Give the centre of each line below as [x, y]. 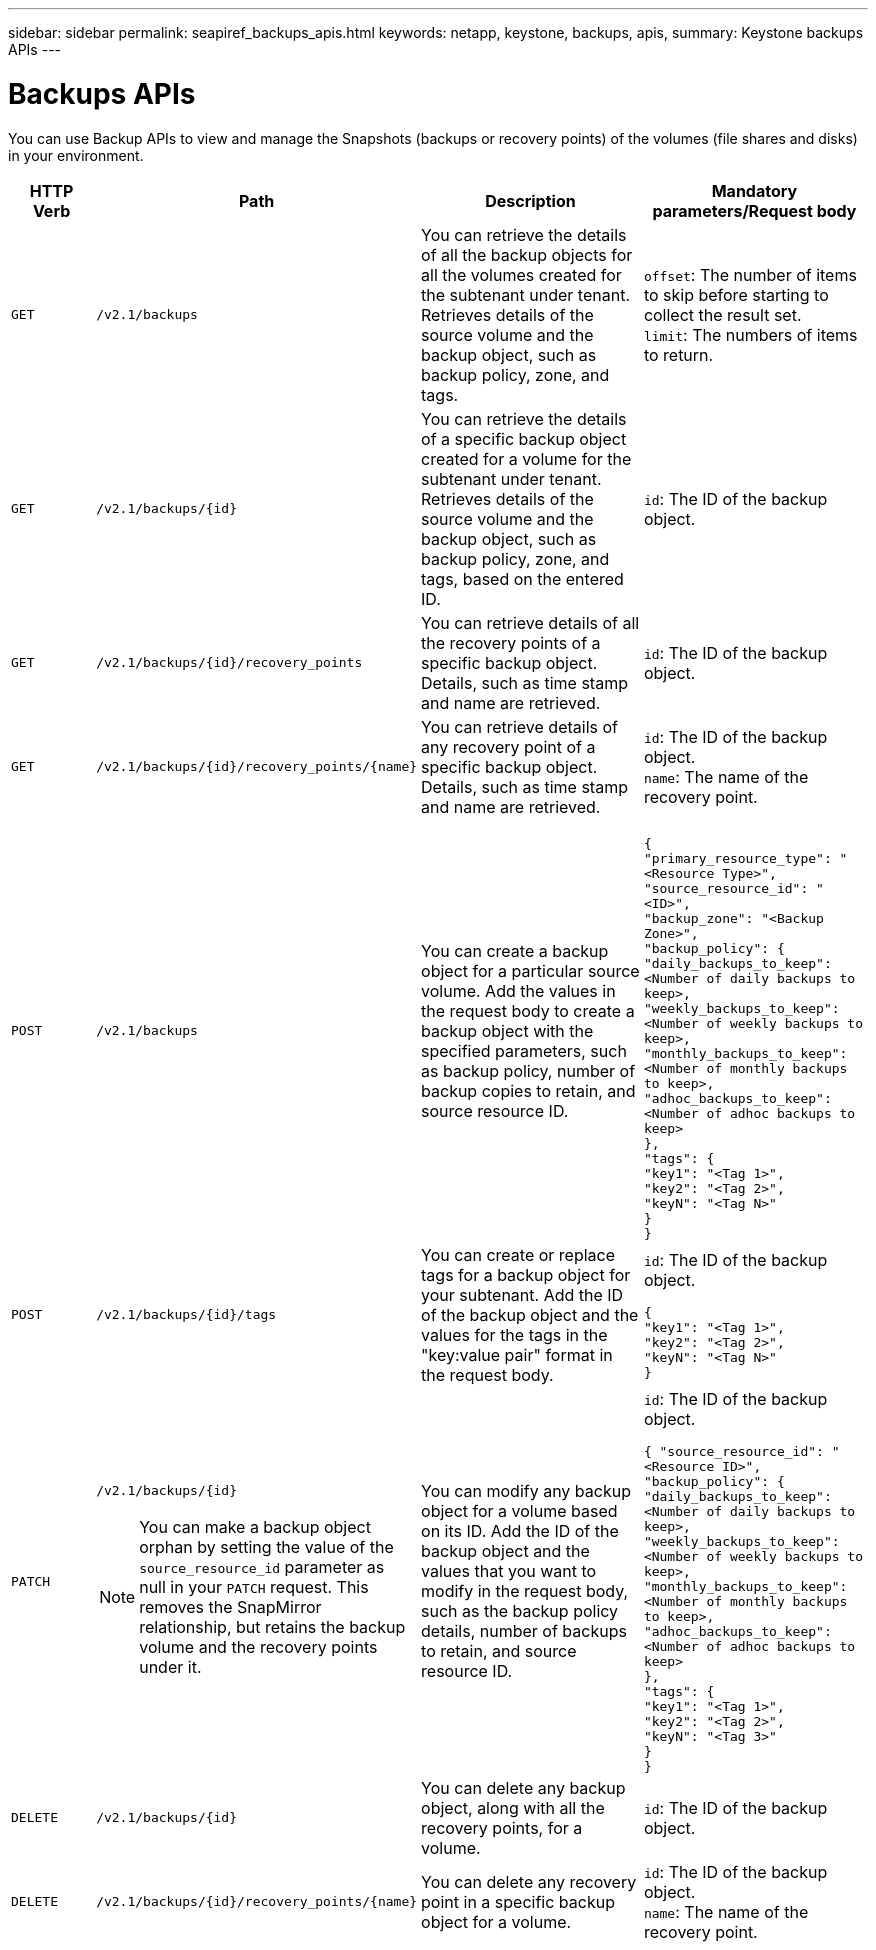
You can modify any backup [526, 1491]
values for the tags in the [514, 1334]
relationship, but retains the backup [272, 1626]
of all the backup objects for [527, 254]
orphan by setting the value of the [266, 1546]
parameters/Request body [754, 210]
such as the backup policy [520, 1611]
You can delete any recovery [529, 1881]
